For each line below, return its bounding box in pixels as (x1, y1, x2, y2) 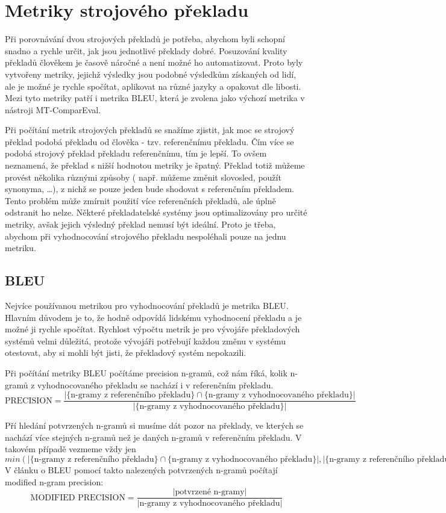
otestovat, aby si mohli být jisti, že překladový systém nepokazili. (5, 346, 247, 359)
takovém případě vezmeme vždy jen (5, 443, 136, 455)
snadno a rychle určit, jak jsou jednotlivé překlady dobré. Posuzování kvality (5, 44, 287, 57)
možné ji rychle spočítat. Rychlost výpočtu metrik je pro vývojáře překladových (5, 323, 300, 335)
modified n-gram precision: (5, 475, 104, 488)
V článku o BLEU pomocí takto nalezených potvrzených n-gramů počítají (5, 464, 278, 476)
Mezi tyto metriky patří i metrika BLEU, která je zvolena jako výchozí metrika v (5, 92, 305, 104)
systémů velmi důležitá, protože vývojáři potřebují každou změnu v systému (5, 334, 286, 347)
